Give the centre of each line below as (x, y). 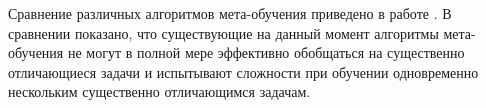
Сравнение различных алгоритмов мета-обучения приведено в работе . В (230, 13)
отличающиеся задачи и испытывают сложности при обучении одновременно (243, 71)
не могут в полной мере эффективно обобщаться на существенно (266, 52)
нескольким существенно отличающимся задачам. (159, 91)
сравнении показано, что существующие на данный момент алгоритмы (223, 32)
